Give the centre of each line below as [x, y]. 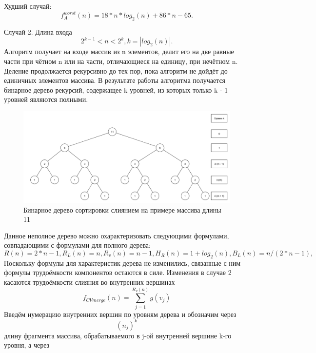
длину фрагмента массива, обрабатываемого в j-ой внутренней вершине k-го [118, 335]
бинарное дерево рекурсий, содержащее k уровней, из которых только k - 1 [116, 89]
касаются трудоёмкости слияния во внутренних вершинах [89, 282]
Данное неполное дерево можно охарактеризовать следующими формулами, [117, 235]
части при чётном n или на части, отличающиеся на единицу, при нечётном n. [121, 61]
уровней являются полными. [46, 99]
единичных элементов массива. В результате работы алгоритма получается [115, 80]
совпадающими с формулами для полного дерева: [77, 245]
